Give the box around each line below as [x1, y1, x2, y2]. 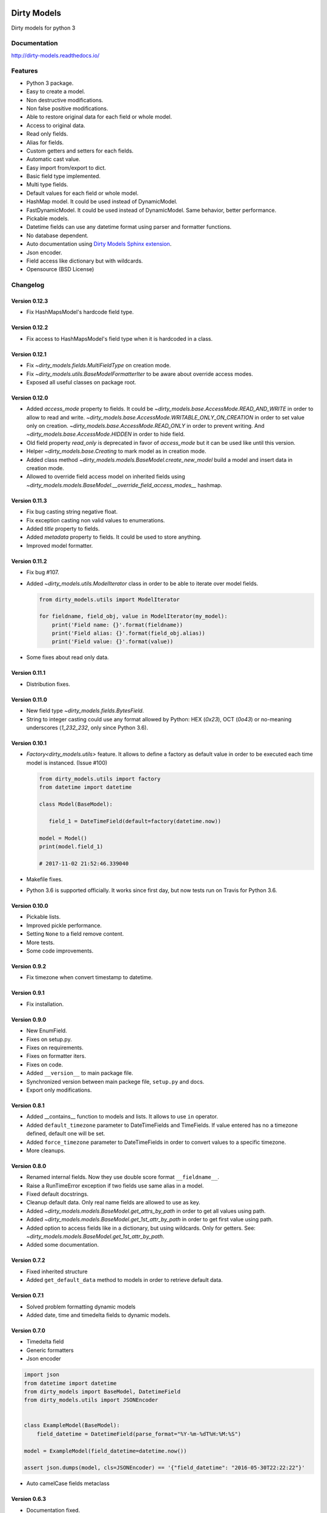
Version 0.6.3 [11, 1495, 47, 1503]
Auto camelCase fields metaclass [26, 1480, 110, 1487]
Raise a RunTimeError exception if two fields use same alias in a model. [26, 1182, 204, 1189]
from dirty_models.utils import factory [39, 775, 160, 782]
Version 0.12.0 [11, 394, 48, 401]
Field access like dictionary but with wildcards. [26, 257, 144, 264]
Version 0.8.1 [11, 1101, 45, 1109]
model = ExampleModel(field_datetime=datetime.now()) [24, 1447, 187, 1454]
